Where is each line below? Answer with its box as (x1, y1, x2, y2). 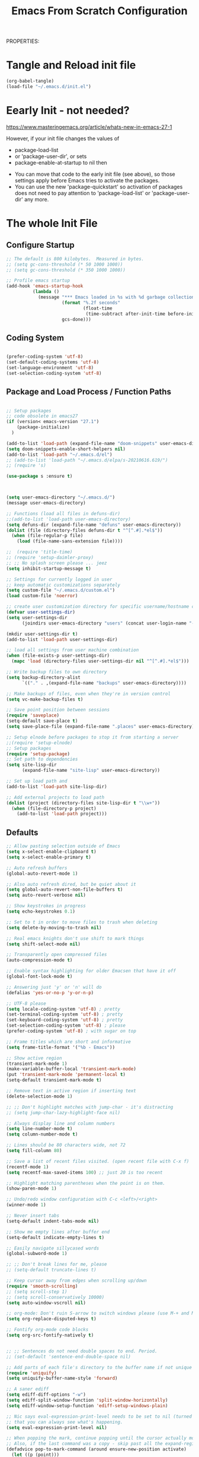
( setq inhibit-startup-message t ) (6, 566, 92, 572)
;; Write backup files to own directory (6, 669, 108, 675)
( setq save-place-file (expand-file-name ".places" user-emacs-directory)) (6, 724, 197, 730)
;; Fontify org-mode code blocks (6, 1327, 89, 1333)
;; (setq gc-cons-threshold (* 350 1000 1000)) (6, 267, 126, 273)
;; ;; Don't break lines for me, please (6, 1262, 108, 1267)
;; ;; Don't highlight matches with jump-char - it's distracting (6, 1104, 174, 1110)
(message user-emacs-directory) (6, 500, 86, 506)
